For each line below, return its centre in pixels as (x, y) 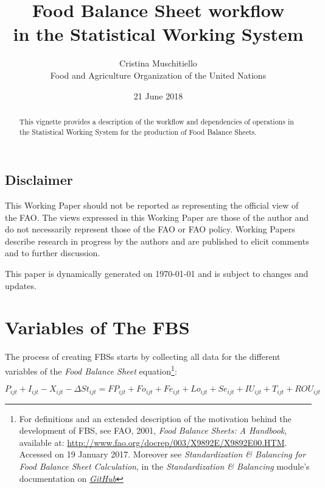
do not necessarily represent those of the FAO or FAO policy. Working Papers (150, 229)
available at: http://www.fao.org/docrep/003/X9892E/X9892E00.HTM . (153, 442)
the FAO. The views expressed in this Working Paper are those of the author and (157, 217)
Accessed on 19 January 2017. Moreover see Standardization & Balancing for (162, 454)
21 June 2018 (158, 95)
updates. (21, 285)
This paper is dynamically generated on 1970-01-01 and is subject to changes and (157, 273)
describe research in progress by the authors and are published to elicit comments (157, 241)
